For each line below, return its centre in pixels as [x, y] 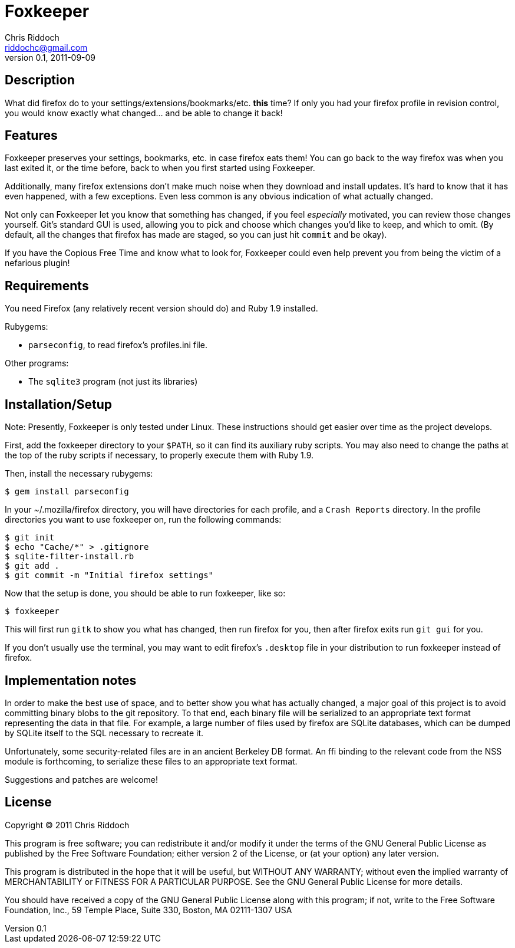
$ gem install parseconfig [67, 492]
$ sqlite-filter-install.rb [70, 557]
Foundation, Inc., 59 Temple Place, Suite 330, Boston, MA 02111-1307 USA [148, 910]
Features [31, 136]
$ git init [30, 538]
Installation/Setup [59, 404]
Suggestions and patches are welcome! [81, 779]
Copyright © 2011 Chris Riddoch [67, 825]
